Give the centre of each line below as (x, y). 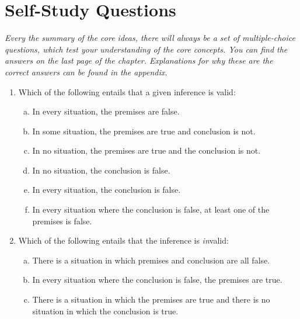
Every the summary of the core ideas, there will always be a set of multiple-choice (150, 38)
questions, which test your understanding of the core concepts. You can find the (146, 49)
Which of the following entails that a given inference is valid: (127, 91)
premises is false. (62, 221)
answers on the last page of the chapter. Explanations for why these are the (139, 60)
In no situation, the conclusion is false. (101, 170)
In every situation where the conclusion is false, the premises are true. (157, 280)
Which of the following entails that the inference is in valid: (123, 240)
